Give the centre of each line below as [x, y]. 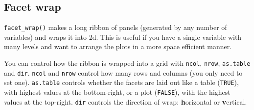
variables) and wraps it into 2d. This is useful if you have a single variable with [123, 37]
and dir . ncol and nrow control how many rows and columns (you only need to [123, 72]
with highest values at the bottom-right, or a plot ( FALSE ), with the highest [117, 92]
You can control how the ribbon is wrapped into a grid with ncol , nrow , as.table [127, 63]
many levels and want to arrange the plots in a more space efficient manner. [118, 46]
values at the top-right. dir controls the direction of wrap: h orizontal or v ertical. [126, 101]
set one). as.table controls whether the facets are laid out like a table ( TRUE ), [121, 82]
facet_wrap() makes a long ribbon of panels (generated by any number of [115, 27]
